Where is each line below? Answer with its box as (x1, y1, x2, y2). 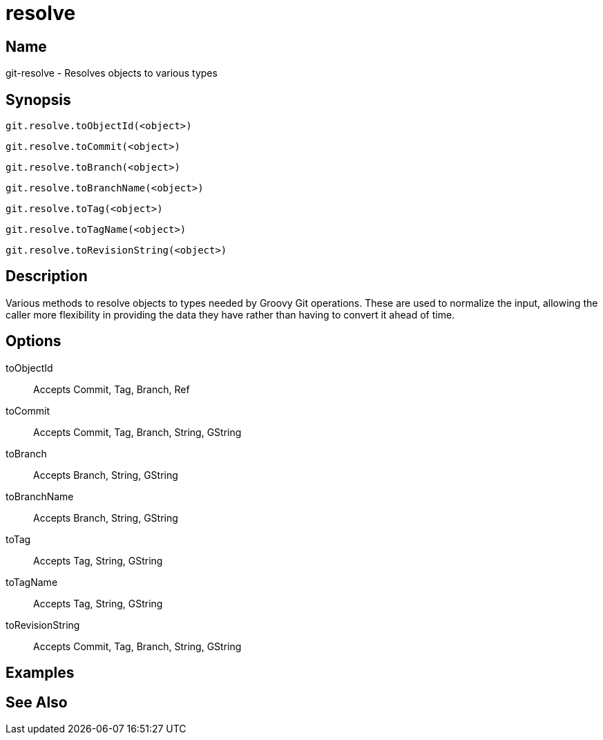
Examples (6, 664, 75, 682)
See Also (6, 693, 68, 711)
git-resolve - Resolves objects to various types (6, 67, 218, 79)
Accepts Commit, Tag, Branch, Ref (33, 383, 190, 395)
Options (6, 332, 61, 350)
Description (6, 267, 88, 285)
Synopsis (6, 91, 71, 108)
